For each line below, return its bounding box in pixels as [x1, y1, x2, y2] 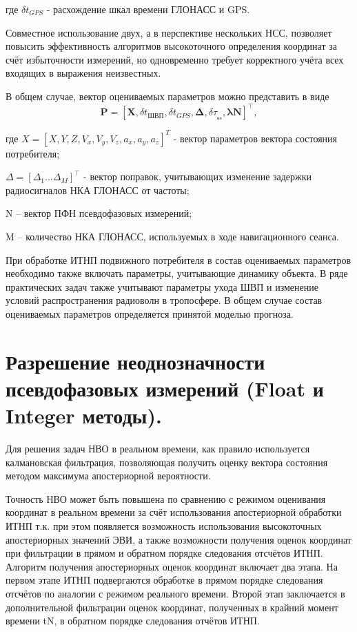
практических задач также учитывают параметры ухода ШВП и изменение [6, 279, 318, 294]
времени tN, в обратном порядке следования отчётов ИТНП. [6, 613, 260, 628]
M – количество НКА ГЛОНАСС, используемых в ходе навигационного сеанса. [6, 229, 339, 243]
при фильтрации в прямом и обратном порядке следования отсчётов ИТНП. [6, 546, 323, 560]
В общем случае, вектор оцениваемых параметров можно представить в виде [6, 88, 329, 103]
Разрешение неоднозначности [6, 347, 265, 375]
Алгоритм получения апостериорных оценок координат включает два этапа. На [6, 559, 338, 573]
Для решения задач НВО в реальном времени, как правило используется [6, 441, 310, 455]
